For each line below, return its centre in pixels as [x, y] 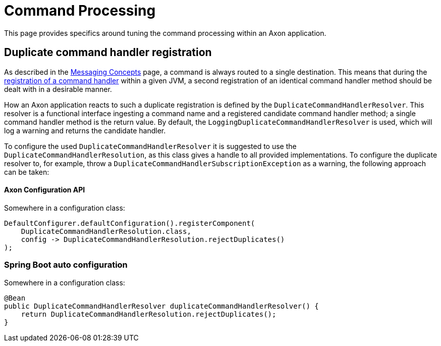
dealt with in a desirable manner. [58, 89]
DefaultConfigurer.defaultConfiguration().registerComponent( [130, 223]
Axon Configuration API [45, 190]
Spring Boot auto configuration [66, 265]
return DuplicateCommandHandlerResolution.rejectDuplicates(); [149, 314]
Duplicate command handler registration [108, 53]
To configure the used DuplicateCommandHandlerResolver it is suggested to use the [150, 146]
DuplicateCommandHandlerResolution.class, [106, 231]
